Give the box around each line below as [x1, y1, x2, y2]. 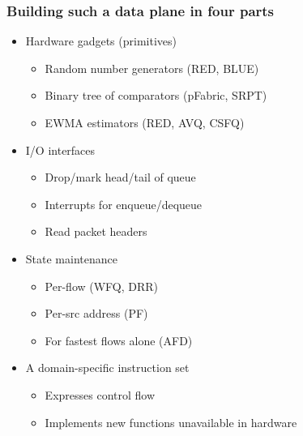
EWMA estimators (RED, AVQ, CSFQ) [45, 114, 245, 130]
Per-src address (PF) [45, 305, 148, 322]
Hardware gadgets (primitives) [25, 32, 177, 49]
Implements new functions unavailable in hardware [45, 413, 297, 430]
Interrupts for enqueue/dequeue [45, 195, 203, 212]
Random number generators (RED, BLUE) [45, 59, 259, 76]
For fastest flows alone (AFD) [45, 331, 193, 348]
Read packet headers [45, 223, 147, 240]
